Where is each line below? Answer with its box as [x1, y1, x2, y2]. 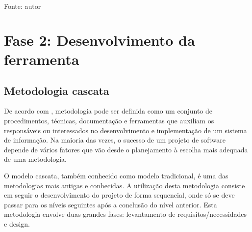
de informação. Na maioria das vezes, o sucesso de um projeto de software [4, 135, 226, 145]
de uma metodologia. [4, 154, 67, 164]
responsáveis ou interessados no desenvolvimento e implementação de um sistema [4, 125, 247, 135]
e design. [4, 218, 30, 229]
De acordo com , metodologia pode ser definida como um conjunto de [4, 106, 212, 116]
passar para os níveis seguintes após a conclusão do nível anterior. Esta [4, 199, 217, 209]
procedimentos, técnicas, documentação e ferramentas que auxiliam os [4, 115, 214, 125]
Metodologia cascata [4, 83, 109, 98]
